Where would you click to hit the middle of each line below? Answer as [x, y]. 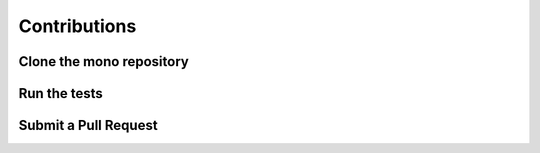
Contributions [77, 26]
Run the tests [61, 93]
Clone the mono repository [103, 61]
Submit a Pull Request [88, 125]
